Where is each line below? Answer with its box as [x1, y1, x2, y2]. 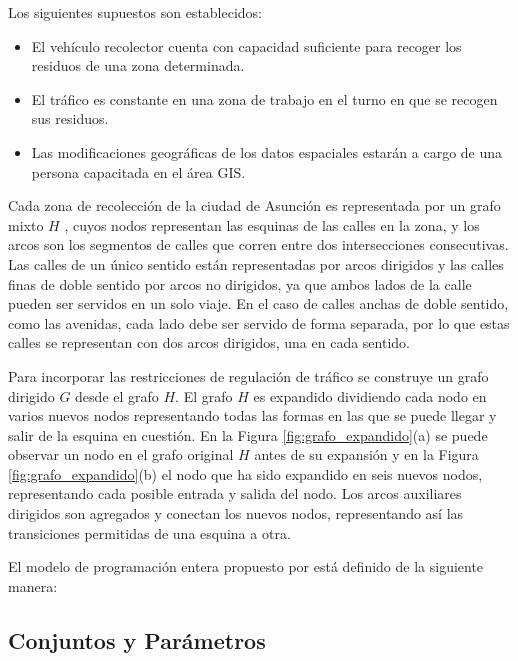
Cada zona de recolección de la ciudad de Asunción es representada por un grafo [8, 195, 501, 216]
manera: [8, 575, 58, 596]
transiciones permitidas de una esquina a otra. [8, 522, 291, 543]
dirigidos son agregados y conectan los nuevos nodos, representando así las [8, 503, 464, 524]
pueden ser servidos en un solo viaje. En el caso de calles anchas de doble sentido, [8, 293, 509, 314]
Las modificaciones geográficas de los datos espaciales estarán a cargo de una [31, 141, 503, 162]
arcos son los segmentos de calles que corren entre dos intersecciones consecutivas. [8, 234, 509, 255]
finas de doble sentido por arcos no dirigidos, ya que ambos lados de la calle [8, 273, 472, 294]
